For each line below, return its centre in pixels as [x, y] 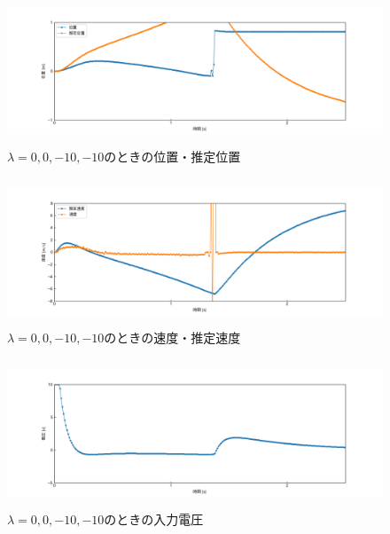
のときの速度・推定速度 [172, 338]
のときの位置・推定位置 [172, 156]
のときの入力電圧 [154, 518]
